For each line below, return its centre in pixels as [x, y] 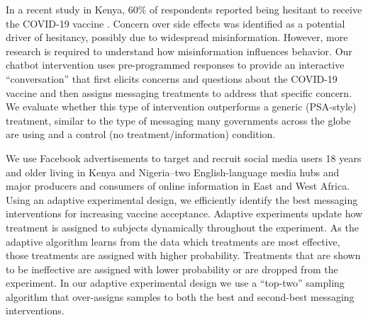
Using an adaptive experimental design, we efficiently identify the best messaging [182, 199]
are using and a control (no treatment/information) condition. [141, 134]
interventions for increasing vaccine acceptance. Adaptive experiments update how [184, 213]
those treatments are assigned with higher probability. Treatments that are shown [183, 255]
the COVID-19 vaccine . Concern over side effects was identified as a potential [175, 23]
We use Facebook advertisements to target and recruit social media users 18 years [184, 158]
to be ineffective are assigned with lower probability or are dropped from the [172, 269]
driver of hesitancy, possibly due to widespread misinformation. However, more [177, 37]
